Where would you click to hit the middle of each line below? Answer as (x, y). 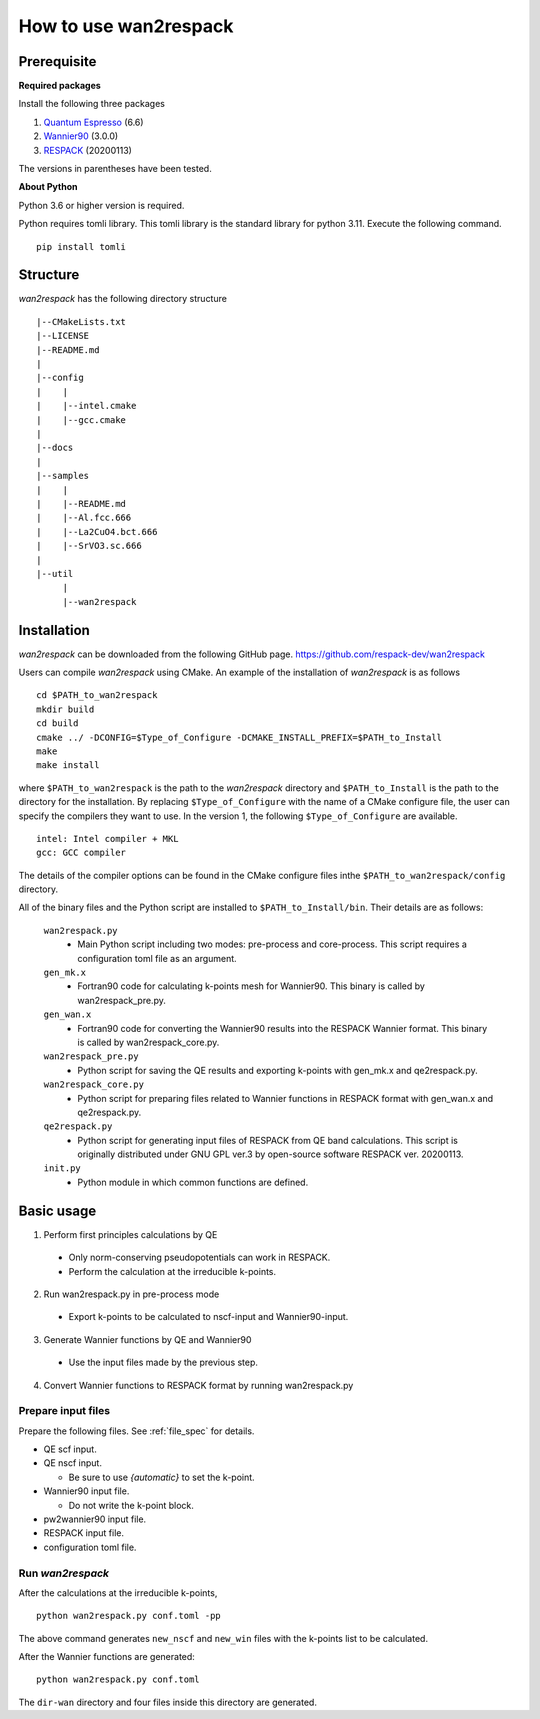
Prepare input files (64, 1411)
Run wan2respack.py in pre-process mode (131, 1294)
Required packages (60, 86)
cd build (57, 723)
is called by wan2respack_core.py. (148, 1042)
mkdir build (65, 709)
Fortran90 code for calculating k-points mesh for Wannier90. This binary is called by (251, 986)
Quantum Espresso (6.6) (93, 122)
